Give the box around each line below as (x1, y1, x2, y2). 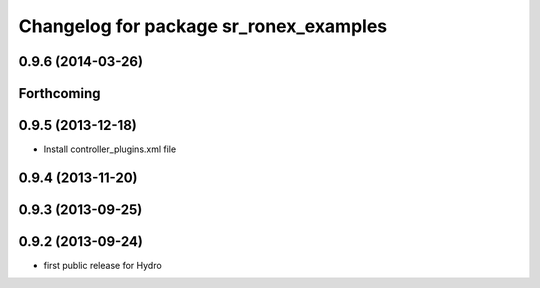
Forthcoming (18, 85, 101, 102)
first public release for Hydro (43, 260, 162, 272)
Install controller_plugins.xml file (43, 143, 177, 155)
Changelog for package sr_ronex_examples (18, 15, 388, 37)
